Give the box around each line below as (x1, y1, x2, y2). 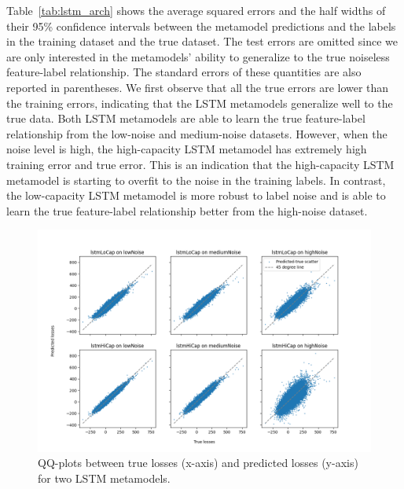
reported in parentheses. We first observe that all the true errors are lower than (6, 79, 389, 95)
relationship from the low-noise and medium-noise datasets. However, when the (6, 125, 387, 142)
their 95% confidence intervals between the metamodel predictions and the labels (6, 17, 396, 34)
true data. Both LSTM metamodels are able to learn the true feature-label (6, 110, 365, 127)
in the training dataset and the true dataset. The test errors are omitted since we (6, 33, 398, 50)
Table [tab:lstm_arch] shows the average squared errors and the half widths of (6, 2, 386, 18)
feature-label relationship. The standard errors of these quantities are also (6, 64, 362, 80)
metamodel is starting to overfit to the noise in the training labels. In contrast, (6, 171, 386, 188)
